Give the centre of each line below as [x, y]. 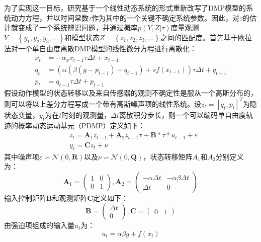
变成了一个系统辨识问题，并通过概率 [78, 27]
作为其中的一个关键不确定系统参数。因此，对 [166, 17]
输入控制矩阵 [25, 197]
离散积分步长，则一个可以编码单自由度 [183, 114]
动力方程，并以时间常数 [50, 17]
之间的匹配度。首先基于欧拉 [206, 37]
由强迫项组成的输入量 [39, 225]
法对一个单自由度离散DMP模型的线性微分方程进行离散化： [101, 48]
